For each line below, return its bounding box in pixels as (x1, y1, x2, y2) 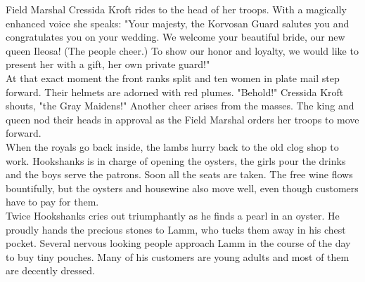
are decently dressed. (6, 263, 95, 278)
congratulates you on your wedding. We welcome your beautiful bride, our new (6, 29, 345, 44)
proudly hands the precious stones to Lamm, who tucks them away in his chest (6, 222, 346, 236)
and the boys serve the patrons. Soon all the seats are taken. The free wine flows (6, 167, 353, 182)
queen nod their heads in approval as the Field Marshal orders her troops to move (6, 112, 359, 126)
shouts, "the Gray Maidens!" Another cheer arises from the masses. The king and (6, 98, 354, 113)
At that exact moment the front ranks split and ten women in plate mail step (6, 70, 340, 85)
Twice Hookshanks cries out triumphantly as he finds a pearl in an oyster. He (6, 208, 340, 222)
